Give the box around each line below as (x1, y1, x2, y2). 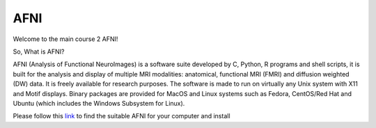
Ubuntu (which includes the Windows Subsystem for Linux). (13, 99, 185, 107)
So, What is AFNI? (13, 47, 65, 56)
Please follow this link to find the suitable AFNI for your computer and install (13, 112, 230, 120)
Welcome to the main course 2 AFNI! (13, 35, 118, 43)
